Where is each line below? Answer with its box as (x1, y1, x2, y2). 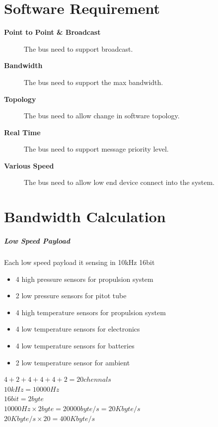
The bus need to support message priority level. (24, 144, 169, 154)
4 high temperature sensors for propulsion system (15, 307, 166, 317)
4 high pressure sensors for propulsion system (15, 273, 153, 284)
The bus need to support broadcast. (24, 43, 133, 54)
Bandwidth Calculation (4, 206, 166, 227)
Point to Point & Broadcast (4, 27, 101, 37)
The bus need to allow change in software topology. (24, 110, 180, 121)
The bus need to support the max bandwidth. (24, 77, 163, 87)
